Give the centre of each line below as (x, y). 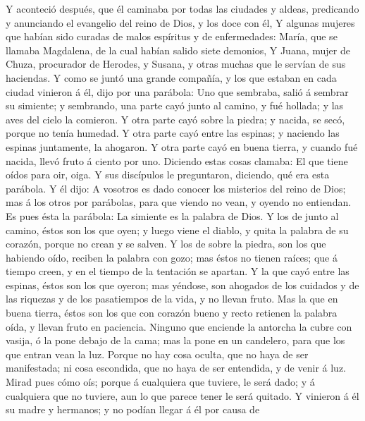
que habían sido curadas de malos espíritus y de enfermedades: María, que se (172, 36)
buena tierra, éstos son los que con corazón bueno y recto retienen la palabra (172, 313)
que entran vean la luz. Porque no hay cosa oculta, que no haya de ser (157, 354)
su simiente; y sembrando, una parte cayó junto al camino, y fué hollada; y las (175, 105)
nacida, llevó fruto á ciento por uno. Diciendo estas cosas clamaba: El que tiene (177, 160)
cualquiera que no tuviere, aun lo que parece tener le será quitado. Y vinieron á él (182, 395)
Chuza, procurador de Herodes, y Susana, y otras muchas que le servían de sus (176, 64)
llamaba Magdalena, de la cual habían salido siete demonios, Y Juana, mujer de (178, 50)
